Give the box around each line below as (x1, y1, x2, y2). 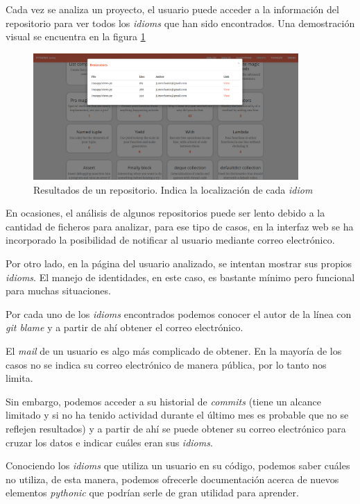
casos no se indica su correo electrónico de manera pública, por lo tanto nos (6, 357, 327, 371)
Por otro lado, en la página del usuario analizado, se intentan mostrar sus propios (6, 255, 352, 270)
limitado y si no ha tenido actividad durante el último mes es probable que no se (6, 408, 349, 422)
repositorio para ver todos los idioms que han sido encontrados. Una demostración (6, 15, 355, 30)
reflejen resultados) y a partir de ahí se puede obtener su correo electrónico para (6, 421, 346, 435)
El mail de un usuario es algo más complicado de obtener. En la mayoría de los (6, 343, 342, 358)
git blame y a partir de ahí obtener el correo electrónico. (6, 320, 243, 335)
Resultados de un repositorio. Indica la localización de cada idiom (33, 182, 313, 196)
